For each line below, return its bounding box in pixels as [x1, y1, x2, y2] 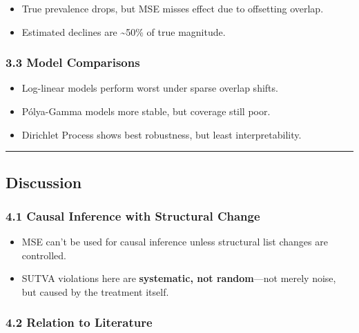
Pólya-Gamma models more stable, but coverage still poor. [21, 104, 271, 118]
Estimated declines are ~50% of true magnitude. [21, 24, 226, 39]
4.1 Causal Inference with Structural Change [6, 207, 260, 224]
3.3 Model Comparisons [6, 54, 140, 71]
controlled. [21, 248, 67, 262]
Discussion [6, 171, 82, 192]
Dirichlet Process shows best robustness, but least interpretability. [21, 127, 302, 141]
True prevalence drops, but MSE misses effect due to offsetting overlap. [21, 1, 324, 15]
